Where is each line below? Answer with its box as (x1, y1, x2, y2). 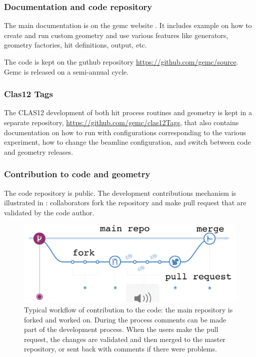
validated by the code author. (4, 207, 94, 217)
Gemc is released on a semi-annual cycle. (4, 66, 129, 77)
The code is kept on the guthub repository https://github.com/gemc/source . (4, 57, 238, 67)
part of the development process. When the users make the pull (24, 324, 218, 334)
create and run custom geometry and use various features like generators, (4, 30, 228, 40)
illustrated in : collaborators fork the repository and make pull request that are (4, 197, 246, 208)
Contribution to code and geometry (4, 168, 150, 180)
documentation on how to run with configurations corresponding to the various (4, 127, 246, 137)
